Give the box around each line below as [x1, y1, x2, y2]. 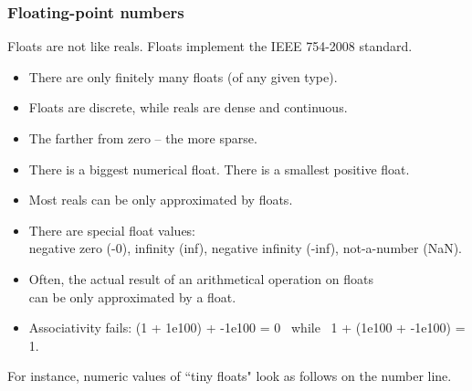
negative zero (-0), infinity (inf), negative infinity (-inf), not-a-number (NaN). [28, 238, 462, 258]
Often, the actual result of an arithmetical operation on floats [28, 269, 373, 288]
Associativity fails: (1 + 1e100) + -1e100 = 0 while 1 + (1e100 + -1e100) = [28, 318, 466, 337]
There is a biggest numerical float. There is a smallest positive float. [28, 159, 410, 178]
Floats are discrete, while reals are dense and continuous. [28, 98, 348, 117]
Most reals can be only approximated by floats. [28, 190, 293, 209]
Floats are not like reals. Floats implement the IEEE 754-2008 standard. [7, 37, 413, 56]
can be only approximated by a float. [28, 287, 236, 306]
